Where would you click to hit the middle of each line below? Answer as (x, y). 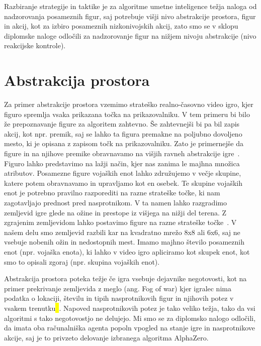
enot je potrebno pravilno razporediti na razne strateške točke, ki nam (112, 193)
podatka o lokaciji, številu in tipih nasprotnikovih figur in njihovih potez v (119, 298)
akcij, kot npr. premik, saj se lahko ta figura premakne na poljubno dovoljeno (123, 133)
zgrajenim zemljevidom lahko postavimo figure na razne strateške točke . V (120, 222)
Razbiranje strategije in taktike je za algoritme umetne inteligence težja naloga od (130, 6)
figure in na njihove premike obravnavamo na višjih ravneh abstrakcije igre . (122, 153)
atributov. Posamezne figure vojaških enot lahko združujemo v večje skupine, (123, 173)
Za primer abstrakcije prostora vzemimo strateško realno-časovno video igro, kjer (129, 104)
